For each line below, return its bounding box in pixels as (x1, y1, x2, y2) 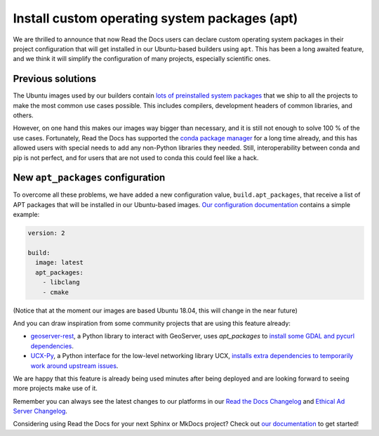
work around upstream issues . (30, 362, 119, 370)
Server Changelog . (13, 407, 68, 416)
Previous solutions (13, 73, 97, 85)
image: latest (35, 258, 84, 267)
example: (13, 211, 40, 219)
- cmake (42, 288, 69, 296)
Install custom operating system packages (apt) (13, 11, 298, 26)
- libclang (42, 278, 80, 286)
